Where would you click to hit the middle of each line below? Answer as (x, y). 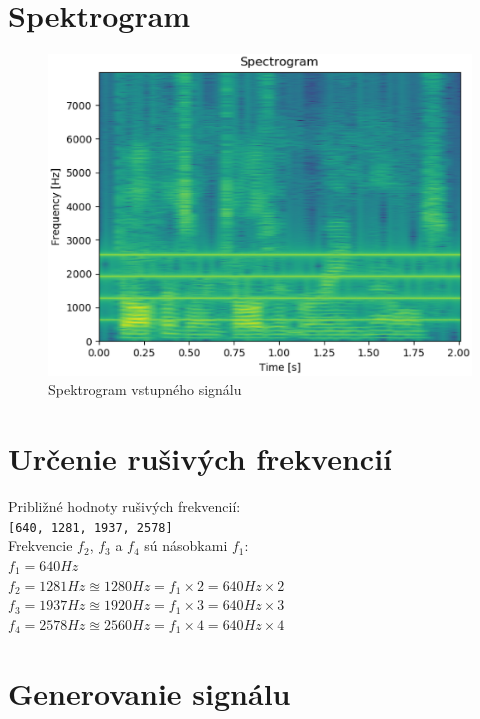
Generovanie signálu (149, 692)
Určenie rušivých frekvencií (200, 458)
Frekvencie (40, 545)
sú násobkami (186, 545)
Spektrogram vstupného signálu (145, 389)
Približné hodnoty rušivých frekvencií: (124, 506)
